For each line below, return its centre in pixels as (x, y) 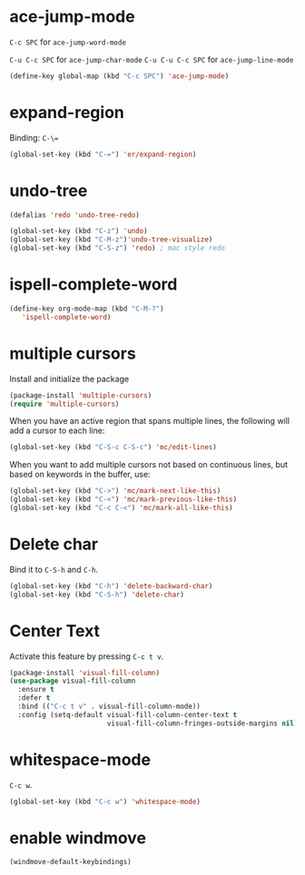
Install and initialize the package (69, 379)
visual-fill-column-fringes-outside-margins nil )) (204, 723)
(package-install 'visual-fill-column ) (85, 673)
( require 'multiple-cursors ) (64, 404)
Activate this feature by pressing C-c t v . (87, 656)
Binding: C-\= (34, 137)
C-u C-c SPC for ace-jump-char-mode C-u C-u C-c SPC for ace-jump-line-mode (152, 59)
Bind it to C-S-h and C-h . (54, 569)
